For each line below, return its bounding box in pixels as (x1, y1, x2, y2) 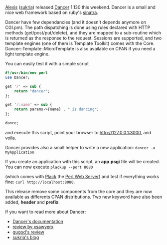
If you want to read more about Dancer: (5, 209, 86, 215)
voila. (5, 135, 16, 141)
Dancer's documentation (12, 218, 64, 224)
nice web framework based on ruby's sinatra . (5, 9, 98, 15)
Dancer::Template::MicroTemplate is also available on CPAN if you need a (5, 46, 156, 51)
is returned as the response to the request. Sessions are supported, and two (5, 35, 162, 41)
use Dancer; (5, 75, 30, 80)
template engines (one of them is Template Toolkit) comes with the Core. (5, 40, 155, 46)
